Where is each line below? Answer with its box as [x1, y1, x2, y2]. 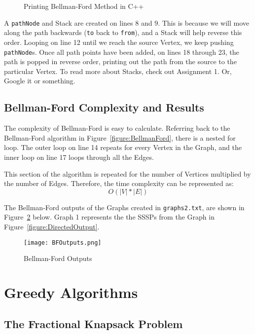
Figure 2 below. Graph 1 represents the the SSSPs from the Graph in [4, 212, 215, 222]
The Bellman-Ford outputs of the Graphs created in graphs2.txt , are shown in [4, 202, 245, 212]
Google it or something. [4, 75, 75, 86]
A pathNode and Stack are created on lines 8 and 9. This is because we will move [4, 17, 250, 28]
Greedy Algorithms [4, 282, 138, 302]
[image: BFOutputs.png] [24, 239, 102, 246]
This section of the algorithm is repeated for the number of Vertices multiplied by [4, 168, 251, 179]
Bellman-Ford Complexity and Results [4, 100, 204, 115]
